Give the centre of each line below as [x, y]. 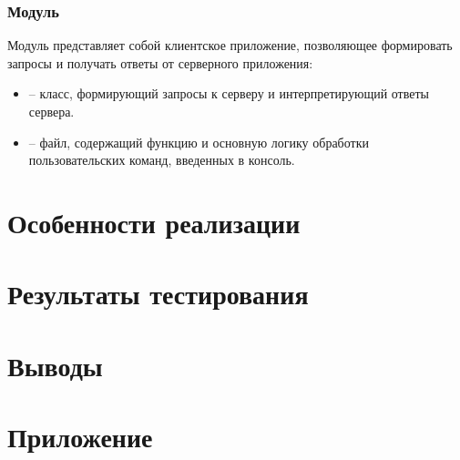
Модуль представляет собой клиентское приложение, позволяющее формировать [230, 45]
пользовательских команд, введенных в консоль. [162, 160]
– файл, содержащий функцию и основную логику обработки [199, 142]
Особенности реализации [154, 222]
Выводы [55, 365]
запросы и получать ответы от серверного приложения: [160, 62]
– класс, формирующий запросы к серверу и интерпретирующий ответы [229, 93]
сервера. [51, 111]
